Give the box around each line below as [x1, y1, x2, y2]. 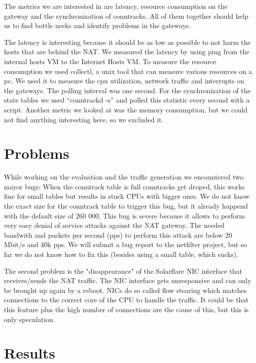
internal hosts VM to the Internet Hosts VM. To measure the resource [4, 56, 217, 66]
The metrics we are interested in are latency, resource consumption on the [4, 1, 228, 11]
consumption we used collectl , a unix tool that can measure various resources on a [4, 66, 253, 76]
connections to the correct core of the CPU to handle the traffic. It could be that [4, 294, 249, 305]
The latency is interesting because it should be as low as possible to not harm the [4, 36, 251, 47]
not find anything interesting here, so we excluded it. [4, 114, 164, 124]
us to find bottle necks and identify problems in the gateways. [4, 20, 191, 31]
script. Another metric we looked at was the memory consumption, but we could [4, 104, 248, 114]
